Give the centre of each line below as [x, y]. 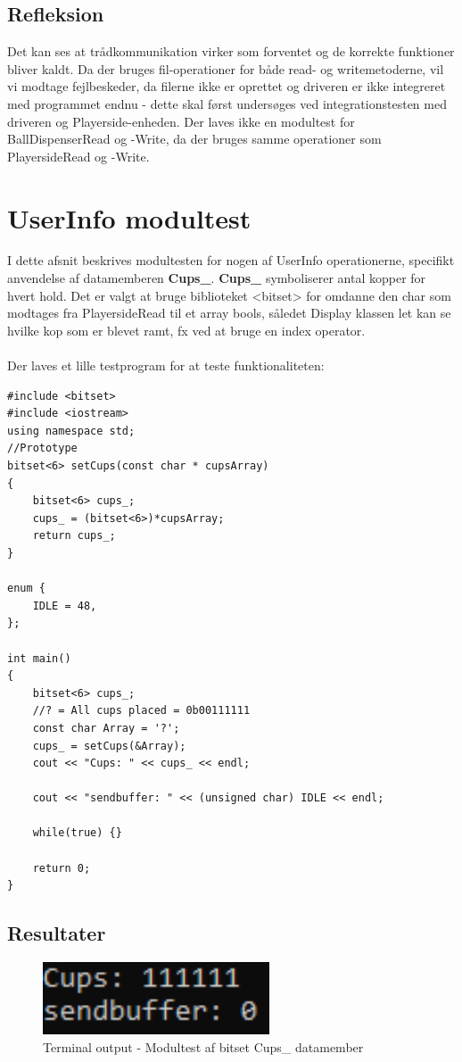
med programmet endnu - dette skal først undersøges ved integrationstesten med [227, 103]
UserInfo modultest [129, 217]
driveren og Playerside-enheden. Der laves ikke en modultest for [181, 121]
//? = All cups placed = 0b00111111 [141, 711]
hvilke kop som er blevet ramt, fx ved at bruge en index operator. [186, 330]
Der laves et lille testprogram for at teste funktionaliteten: [166, 365]
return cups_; [74, 536]
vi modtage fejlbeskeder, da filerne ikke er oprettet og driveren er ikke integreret [227, 86]
